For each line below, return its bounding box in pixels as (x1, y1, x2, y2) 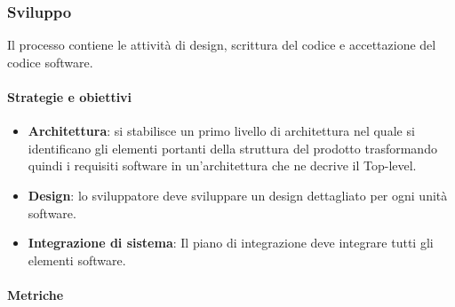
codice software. (7, 52, 93, 71)
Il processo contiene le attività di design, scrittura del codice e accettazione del (7, 35, 436, 54)
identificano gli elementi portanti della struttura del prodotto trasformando (28, 138, 437, 157)
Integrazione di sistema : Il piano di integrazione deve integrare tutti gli (28, 233, 434, 252)
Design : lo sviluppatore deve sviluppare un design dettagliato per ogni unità (28, 185, 448, 204)
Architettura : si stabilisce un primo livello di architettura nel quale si (28, 122, 415, 140)
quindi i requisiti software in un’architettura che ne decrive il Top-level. (28, 156, 417, 175)
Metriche (7, 285, 64, 303)
